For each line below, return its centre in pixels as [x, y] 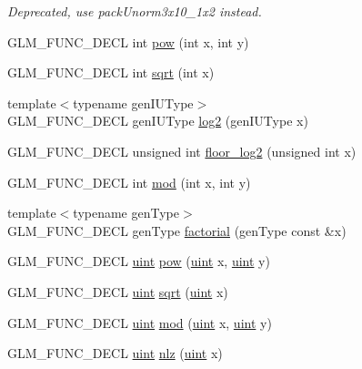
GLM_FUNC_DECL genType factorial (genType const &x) [177, 230]
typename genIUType [133, 102]
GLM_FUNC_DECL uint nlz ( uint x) [115, 353]
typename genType [126, 213]
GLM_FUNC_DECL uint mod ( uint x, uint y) [140, 322]
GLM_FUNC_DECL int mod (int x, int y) [129, 182]
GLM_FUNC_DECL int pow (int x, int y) [128, 41]
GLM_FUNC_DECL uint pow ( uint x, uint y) [139, 261]
